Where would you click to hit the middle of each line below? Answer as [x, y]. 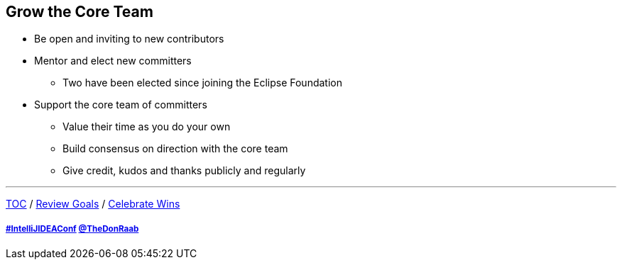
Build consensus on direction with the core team [175, 149]
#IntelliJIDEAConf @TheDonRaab [72, 229]
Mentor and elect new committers [113, 61]
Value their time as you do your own [147, 127]
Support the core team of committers [121, 105]
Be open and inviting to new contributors [129, 39]
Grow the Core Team [80, 12]
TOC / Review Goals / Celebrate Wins [93, 204]
